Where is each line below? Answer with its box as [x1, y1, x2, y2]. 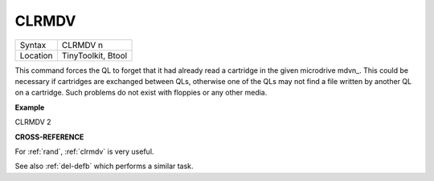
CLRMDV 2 [14, 117, 51, 127]
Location [19, 50, 53, 61]
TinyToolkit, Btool [61, 50, 128, 61]
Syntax [19, 39, 47, 50]
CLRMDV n [61, 39, 104, 50]
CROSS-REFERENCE [14, 132, 84, 142]
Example [14, 103, 45, 112]
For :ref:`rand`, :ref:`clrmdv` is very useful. [14, 147, 154, 156]
